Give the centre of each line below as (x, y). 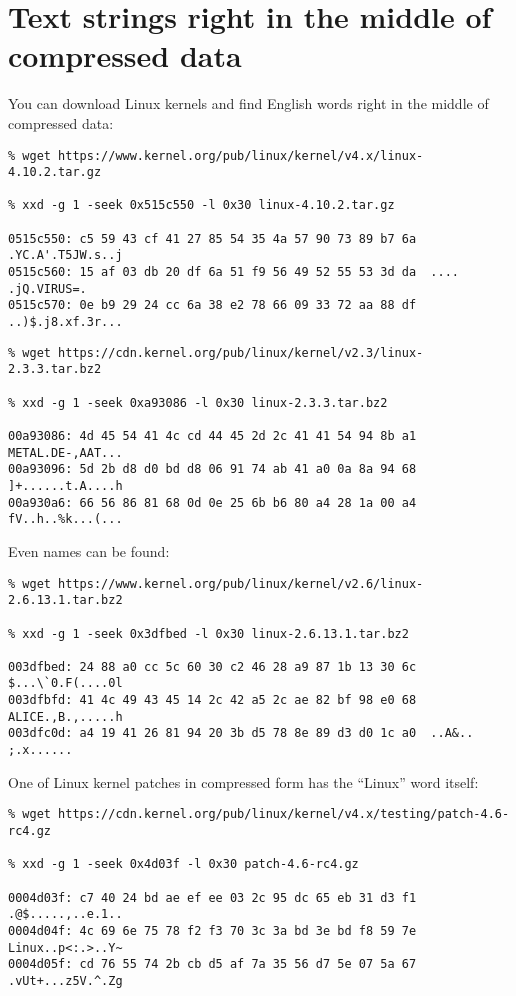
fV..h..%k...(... (65, 519)
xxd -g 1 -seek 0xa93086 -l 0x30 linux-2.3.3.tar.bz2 (205, 402)
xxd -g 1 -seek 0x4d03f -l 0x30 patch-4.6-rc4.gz (190, 864)
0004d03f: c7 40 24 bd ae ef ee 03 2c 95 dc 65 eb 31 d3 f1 (212, 897)
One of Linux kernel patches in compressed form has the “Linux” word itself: (243, 781)
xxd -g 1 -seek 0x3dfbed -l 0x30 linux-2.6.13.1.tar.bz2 (215, 633)
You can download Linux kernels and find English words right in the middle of (248, 103)
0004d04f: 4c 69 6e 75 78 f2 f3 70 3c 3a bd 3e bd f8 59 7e (212, 930)
